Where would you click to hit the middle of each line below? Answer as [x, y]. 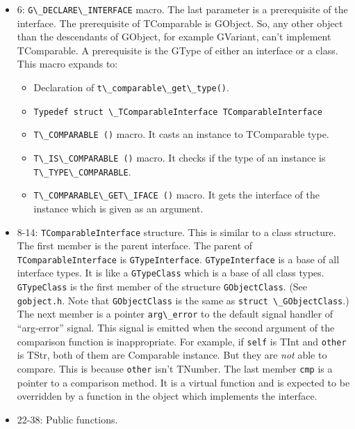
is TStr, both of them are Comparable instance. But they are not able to [172, 355]
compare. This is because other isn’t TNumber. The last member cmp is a [175, 368]
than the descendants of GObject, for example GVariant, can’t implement [174, 37]
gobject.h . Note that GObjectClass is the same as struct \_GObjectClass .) [183, 300]
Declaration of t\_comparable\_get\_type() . [131, 87]
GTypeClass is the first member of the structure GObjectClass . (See [162, 287]
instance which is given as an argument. [118, 208]
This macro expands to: [67, 64]
